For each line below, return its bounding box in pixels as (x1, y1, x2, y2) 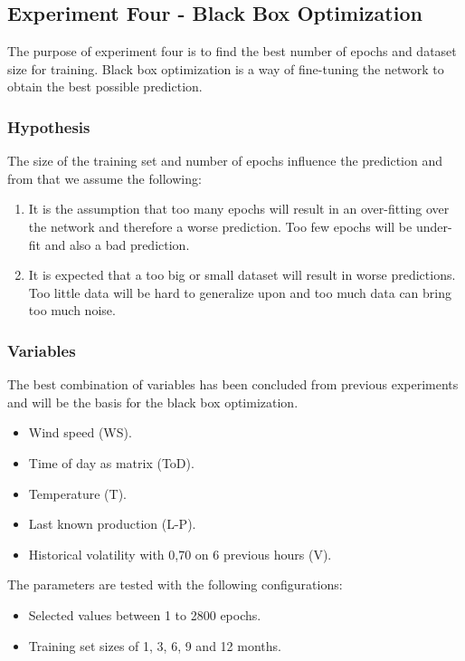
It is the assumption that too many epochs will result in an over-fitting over (28, 199, 450, 218)
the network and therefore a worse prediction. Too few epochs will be (28, 216, 413, 235)
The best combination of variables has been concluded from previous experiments (7, 375, 459, 394)
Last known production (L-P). (28, 514, 196, 533)
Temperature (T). (28, 484, 127, 503)
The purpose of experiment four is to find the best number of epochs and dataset (7, 42, 457, 61)
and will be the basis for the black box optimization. (7, 392, 299, 411)
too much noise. (28, 301, 116, 320)
